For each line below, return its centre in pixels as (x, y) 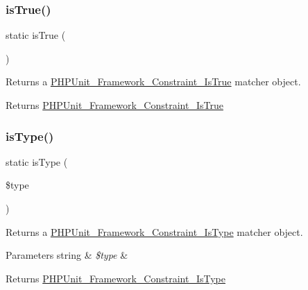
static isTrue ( (36, 35)
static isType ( (37, 161)
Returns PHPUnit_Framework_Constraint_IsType (115, 278)
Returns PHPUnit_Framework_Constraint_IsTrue (114, 105)
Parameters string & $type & (67, 255)
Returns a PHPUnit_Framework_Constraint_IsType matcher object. (154, 231)
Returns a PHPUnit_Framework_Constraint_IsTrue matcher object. (153, 82)
